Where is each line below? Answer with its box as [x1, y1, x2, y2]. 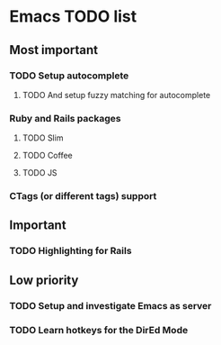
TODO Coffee [22, 150, 74, 161]
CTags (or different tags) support [9, 190, 157, 203]
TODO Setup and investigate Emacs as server [9, 299, 212, 312]
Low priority [9, 272, 79, 287]
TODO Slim [22, 132, 64, 143]
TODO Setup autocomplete [9, 69, 129, 82]
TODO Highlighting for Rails [9, 245, 132, 258]
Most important [9, 42, 99, 58]
